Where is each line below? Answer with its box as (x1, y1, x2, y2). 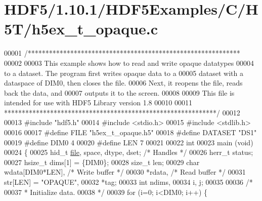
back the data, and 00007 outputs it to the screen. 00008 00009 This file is (4, 87, 235, 98)
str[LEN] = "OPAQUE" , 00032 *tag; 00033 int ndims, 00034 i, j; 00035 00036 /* (4, 177, 253, 187)
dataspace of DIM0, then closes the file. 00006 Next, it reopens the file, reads (4, 77, 243, 88)
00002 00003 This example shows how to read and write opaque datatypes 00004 (4, 57, 254, 68)
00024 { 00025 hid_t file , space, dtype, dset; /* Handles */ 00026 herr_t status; (4, 147, 253, 157)
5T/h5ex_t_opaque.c (4, 18, 158, 39)
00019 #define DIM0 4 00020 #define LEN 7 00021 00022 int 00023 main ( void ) (4, 137, 253, 147)
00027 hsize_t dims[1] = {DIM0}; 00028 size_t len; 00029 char (4, 156, 200, 167)
